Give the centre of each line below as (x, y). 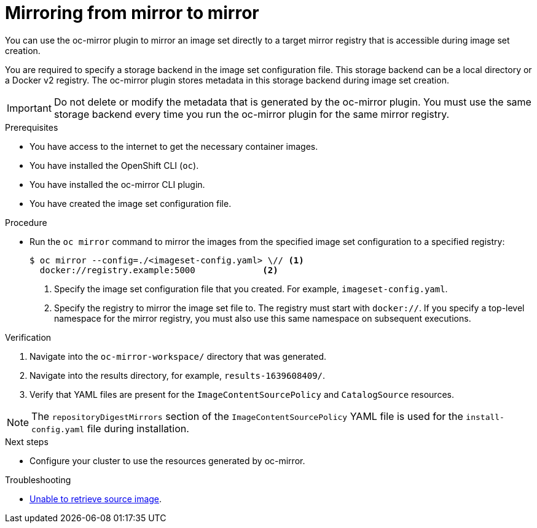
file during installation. (138, 428)
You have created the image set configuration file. (131, 203)
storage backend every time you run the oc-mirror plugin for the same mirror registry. (252, 114)
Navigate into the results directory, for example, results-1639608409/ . (178, 375)
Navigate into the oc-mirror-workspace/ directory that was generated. (178, 356)
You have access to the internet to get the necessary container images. (174, 146)
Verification (28, 337)
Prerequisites (32, 127)
